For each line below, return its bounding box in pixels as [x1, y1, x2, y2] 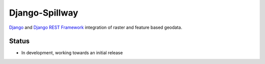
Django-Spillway [9, 7, 79, 18]
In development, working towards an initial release [21, 50, 123, 56]
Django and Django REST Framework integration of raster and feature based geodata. [9, 24, 183, 30]
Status [9, 37, 30, 45]
